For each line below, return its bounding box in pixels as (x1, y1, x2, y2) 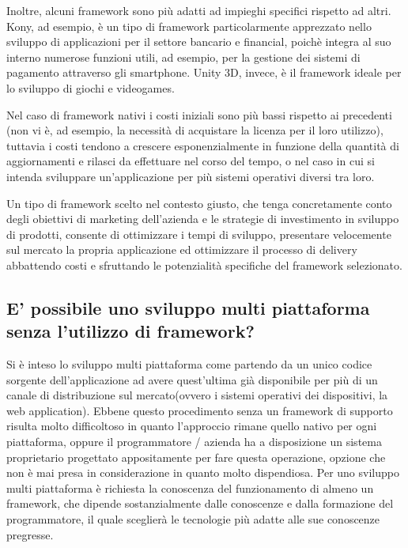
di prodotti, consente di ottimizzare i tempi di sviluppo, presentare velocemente (6, 225, 391, 242)
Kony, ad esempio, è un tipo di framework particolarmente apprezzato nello (6, 17, 372, 34)
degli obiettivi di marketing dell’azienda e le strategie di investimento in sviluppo (6, 210, 399, 227)
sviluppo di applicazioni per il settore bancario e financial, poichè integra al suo (6, 33, 391, 50)
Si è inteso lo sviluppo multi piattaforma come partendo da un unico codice (6, 356, 372, 372)
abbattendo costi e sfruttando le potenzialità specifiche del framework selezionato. (6, 256, 402, 273)
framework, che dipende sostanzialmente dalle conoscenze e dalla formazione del (6, 495, 394, 512)
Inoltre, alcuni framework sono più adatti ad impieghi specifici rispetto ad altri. (6, 2, 391, 18)
